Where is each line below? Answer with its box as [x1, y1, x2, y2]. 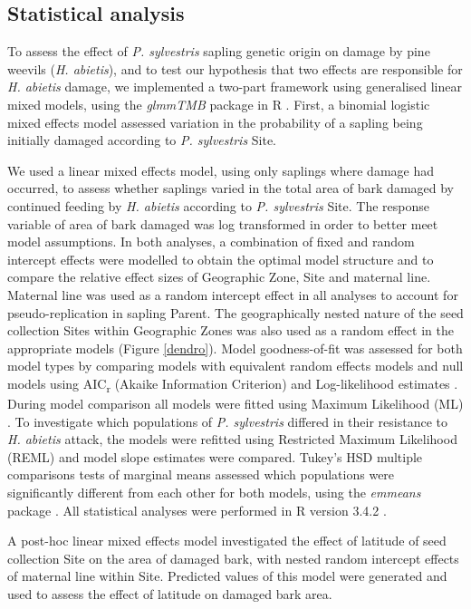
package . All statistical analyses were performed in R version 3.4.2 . [7, 500, 387, 519]
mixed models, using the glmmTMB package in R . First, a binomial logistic [7, 94, 430, 113]
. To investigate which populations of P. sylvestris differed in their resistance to [7, 411, 447, 430]
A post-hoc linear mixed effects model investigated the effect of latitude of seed [7, 531, 447, 550]
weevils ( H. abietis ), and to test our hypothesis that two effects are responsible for [7, 59, 463, 78]
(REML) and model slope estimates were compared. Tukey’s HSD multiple [7, 447, 423, 466]
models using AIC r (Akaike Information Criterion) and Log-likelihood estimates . [7, 373, 458, 395]
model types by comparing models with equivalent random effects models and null [7, 356, 464, 375]
